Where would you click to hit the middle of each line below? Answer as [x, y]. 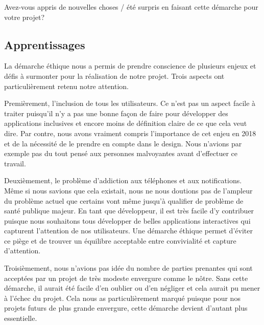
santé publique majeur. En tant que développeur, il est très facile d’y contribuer [129, 211]
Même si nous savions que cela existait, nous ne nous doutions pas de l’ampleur [128, 190]
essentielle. [21, 318]
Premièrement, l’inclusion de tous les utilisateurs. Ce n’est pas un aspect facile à [130, 103]
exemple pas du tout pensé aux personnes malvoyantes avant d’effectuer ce [121, 153]
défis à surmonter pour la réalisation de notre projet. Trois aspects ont [114, 75]
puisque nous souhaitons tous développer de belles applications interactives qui [127, 220]
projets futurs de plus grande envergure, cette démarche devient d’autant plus [126, 308]
